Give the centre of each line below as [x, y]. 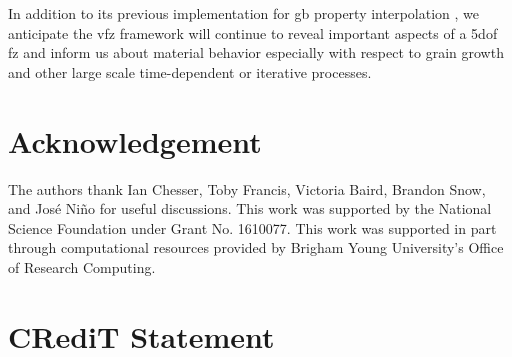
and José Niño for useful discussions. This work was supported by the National [250, 208]
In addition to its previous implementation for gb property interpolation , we [243, 13]
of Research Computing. [82, 266]
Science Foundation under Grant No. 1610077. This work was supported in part [252, 227]
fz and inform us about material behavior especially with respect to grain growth [256, 52]
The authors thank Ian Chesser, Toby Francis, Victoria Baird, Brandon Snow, [247, 188]
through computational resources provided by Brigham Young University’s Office [256, 247]
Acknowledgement [135, 140]
